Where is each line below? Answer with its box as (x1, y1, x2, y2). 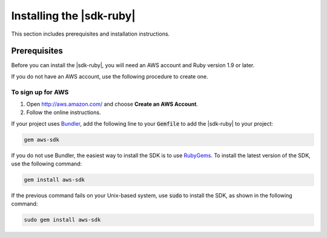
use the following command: (11, 160, 82, 167)
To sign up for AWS (11, 88, 69, 96)
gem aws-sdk (24, 136, 60, 143)
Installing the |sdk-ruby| (11, 9, 136, 22)
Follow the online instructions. (26, 109, 101, 116)
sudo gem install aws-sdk (24, 216, 101, 224)
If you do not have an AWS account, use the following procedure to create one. (11, 72, 208, 80)
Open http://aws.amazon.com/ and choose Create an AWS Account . (26, 100, 198, 108)
